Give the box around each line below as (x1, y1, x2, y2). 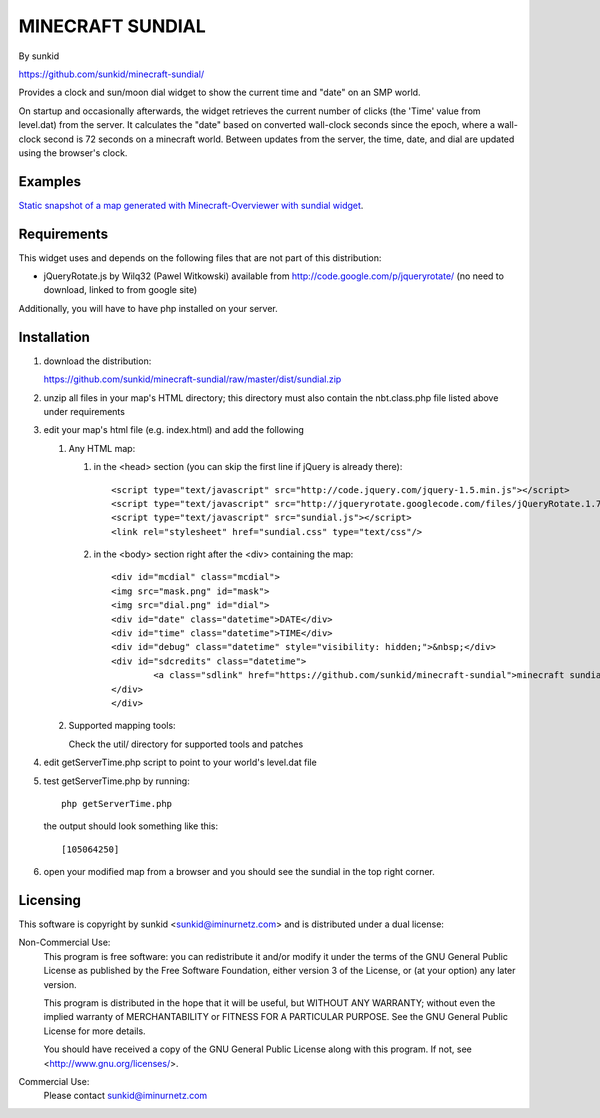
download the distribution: (43, 355, 152, 367)
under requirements (43, 405, 125, 417)
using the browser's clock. (18, 146, 128, 159)
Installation (18, 328, 90, 345)
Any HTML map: (68, 442, 136, 454)
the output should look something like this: (43, 820, 219, 832)
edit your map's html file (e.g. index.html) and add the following (43, 424, 305, 436)
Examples (18, 173, 82, 190)
